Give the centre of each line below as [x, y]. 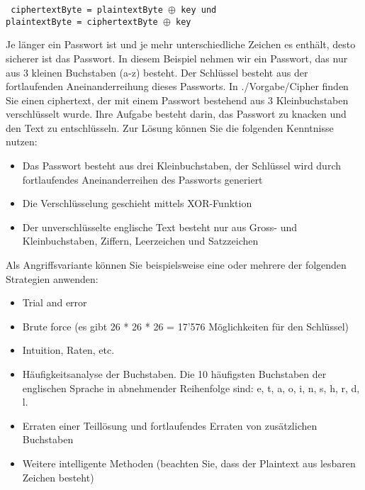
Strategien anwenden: [52, 278]
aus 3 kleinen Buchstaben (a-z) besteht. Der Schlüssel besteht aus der [157, 72]
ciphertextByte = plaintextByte [87, 10]
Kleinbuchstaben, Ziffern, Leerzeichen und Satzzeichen [140, 241]
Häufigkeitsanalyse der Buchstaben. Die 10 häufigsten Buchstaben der [174, 374]
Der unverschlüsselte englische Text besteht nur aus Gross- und [159, 227]
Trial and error [55, 302]
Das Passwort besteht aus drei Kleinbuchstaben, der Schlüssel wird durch [181, 166]
